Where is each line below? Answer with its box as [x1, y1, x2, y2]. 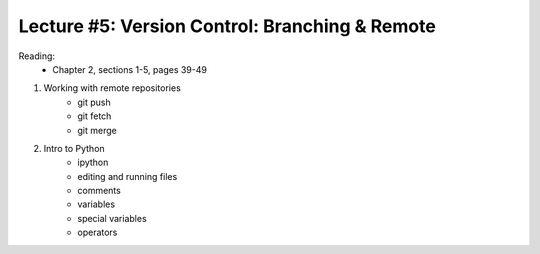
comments [77, 185, 122, 197]
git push [77, 96, 112, 108]
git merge [77, 124, 117, 136]
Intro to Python [43, 142, 105, 154]
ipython [77, 156, 109, 169]
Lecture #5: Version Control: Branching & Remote [18, 15, 437, 37]
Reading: [18, 50, 55, 62]
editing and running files [77, 170, 178, 182]
